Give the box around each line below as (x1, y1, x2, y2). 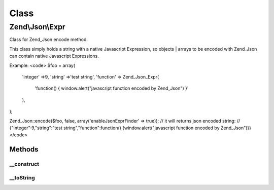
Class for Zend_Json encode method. (9, 36, 88, 43)
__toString (9, 174, 35, 181)
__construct (9, 161, 40, 168)
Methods (9, 145, 39, 154)
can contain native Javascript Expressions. (9, 53, 99, 59)
